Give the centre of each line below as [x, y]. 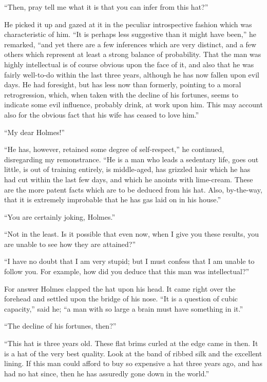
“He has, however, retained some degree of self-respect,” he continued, [114, 149]
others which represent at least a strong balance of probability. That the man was [133, 54]
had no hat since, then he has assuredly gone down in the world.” [107, 373]
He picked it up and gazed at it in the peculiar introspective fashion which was [128, 24]
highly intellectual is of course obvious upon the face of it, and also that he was [129, 64]
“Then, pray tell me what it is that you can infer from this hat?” [106, 7]
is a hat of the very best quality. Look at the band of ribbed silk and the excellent [133, 353]
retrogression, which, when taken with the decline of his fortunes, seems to [121, 94]
